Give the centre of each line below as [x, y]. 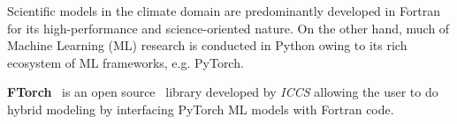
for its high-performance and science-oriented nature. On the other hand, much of [228, 28]
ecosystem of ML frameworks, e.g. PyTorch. [126, 62]
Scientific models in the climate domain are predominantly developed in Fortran [224, 11]
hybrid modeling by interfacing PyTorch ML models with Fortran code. [201, 109]
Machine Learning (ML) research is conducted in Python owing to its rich [207, 45]
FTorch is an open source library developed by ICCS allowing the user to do [223, 92]
